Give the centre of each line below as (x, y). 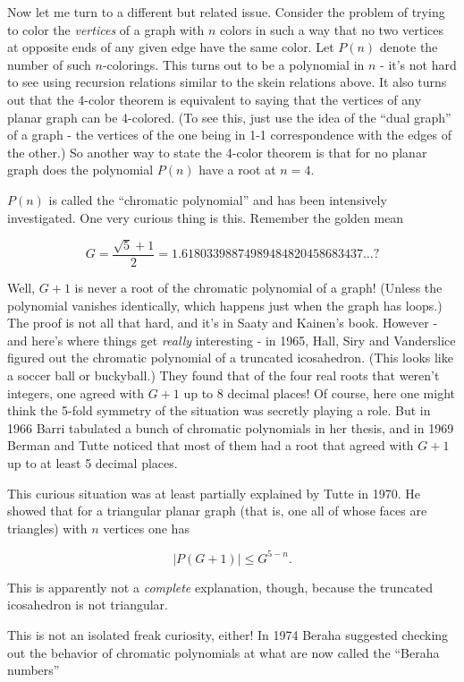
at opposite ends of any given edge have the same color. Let (171, 47)
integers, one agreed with (76, 392)
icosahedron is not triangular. (88, 605)
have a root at (237, 170)
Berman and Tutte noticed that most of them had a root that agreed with (211, 445)
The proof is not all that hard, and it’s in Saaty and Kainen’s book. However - (223, 323)
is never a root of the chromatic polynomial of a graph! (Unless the (258, 287)
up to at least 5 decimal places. (93, 462)
